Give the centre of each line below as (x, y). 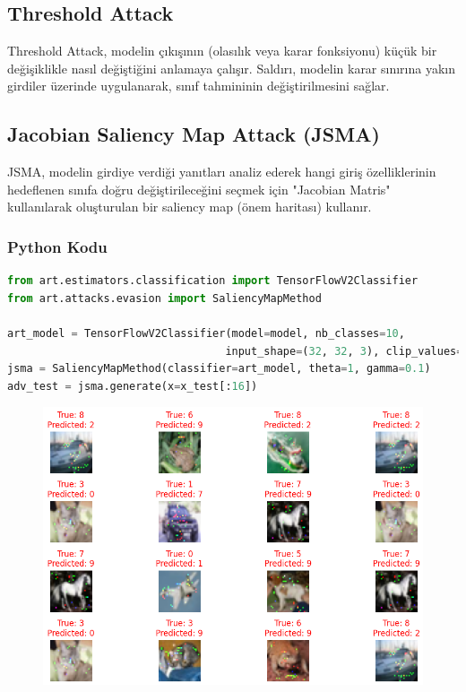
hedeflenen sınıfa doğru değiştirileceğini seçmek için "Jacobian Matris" (199, 189)
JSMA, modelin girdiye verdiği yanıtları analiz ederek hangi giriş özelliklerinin (222, 172)
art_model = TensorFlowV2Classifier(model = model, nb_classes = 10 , (206, 333)
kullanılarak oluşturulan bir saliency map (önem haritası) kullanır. (190, 207)
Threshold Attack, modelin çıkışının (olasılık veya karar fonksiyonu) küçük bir (222, 51)
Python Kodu (57, 246)
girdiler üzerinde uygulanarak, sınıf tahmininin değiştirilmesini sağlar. (198, 86)
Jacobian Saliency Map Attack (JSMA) (194, 134)
